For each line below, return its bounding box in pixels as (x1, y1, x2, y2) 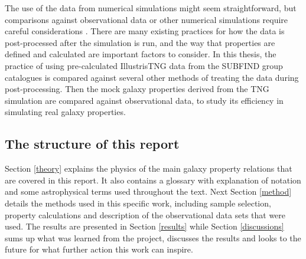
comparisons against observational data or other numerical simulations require (5, 13, 288, 25)
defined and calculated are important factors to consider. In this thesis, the (5, 48, 276, 60)
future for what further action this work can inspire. (5, 243, 193, 255)
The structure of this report (5, 135, 180, 153)
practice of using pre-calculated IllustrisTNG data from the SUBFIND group (5, 59, 283, 71)
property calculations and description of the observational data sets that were (5, 208, 286, 221)
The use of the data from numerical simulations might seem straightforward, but (5, 2, 297, 14)
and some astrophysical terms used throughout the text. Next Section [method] (5, 185, 292, 198)
